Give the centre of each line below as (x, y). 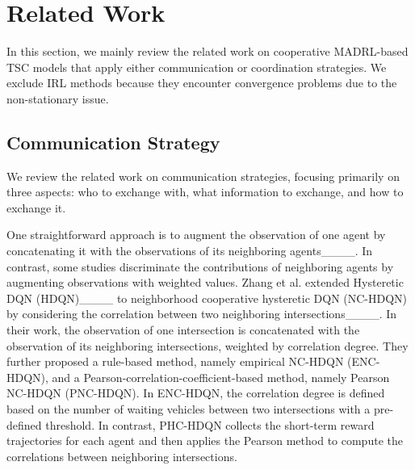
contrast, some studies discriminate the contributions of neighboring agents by (200, 266)
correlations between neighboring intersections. (122, 456)
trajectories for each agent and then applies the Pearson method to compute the (205, 441)
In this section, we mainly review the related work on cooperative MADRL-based (207, 51)
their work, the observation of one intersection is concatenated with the (183, 330)
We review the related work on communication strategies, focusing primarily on (203, 176)
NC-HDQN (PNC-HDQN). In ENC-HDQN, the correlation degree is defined (196, 393)
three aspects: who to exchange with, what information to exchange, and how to (205, 192)
